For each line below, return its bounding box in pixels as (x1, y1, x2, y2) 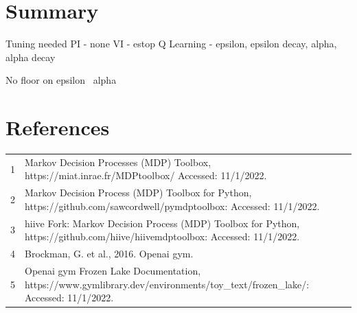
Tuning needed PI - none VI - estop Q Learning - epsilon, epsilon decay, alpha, (5, 36, 337, 51)
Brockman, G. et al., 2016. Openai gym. (25, 246, 194, 261)
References (5, 113, 110, 141)
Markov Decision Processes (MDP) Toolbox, (25, 154, 211, 169)
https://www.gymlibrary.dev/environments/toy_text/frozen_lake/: (25, 277, 310, 291)
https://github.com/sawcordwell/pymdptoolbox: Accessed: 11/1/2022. (25, 198, 320, 213)
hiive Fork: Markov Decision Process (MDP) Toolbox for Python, (25, 216, 300, 230)
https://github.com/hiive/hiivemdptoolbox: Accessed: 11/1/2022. (25, 229, 300, 244)
